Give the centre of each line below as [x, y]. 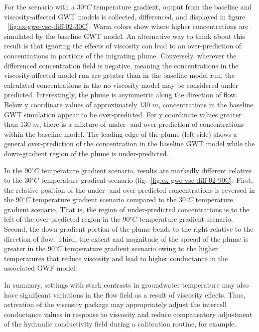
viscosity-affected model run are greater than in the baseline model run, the [120, 75]
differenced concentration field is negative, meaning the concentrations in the [121, 65]
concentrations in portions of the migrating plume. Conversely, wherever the [120, 55]
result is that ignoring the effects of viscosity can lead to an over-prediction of [123, 46]
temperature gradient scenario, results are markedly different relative [146, 170]
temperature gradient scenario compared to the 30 [109, 199]
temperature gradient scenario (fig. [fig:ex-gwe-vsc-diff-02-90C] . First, [147, 180]
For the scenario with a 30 [44, 6]
